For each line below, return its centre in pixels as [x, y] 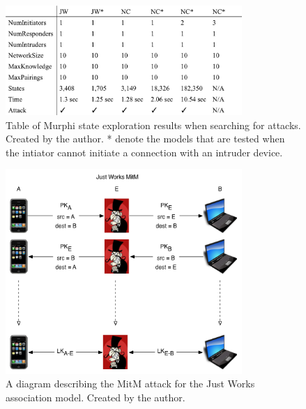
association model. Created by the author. [95, 397]
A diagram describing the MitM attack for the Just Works [130, 384]
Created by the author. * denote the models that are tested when [145, 139]
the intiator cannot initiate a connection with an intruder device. [144, 152]
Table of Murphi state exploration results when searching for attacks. [153, 125]
